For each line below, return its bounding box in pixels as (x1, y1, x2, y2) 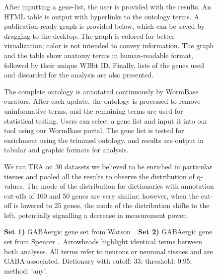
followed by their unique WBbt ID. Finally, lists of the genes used (4, 60, 205, 70)
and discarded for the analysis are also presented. (4, 70, 154, 80)
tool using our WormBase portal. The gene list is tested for (4, 125, 184, 136)
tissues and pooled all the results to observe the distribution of (4, 171, 195, 181)
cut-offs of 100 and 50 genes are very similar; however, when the (4, 190, 199, 201)
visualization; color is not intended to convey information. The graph (4, 40, 214, 51)
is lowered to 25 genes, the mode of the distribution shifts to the (13, 200, 210, 210)
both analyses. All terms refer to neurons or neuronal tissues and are (4, 246, 213, 256)
